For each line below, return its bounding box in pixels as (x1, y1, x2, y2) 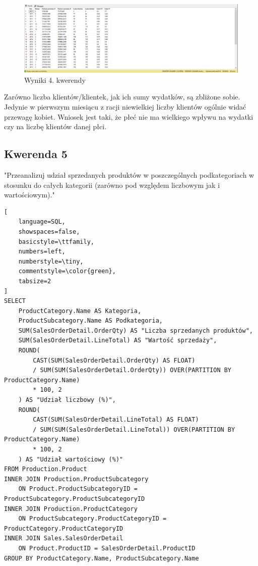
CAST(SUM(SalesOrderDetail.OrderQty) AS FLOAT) (33, 356, 196, 364)
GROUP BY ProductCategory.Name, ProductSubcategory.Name (4, 554, 199, 562)
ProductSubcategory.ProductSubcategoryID (4, 495, 145, 502)
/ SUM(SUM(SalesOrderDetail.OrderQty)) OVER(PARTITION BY (33, 367, 232, 374)
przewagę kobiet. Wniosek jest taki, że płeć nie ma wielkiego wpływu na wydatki (4, 111, 253, 122)
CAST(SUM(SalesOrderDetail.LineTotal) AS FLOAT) (33, 416, 199, 424)
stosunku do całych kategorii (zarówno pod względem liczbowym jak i (4, 179, 220, 190)
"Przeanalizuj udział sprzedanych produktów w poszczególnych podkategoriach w (4, 169, 254, 180)
